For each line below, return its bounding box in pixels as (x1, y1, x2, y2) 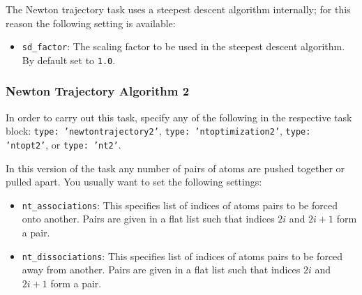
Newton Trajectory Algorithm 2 (6, 82, 190, 100)
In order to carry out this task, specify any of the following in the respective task (6, 109, 352, 124)
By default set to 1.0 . (22, 52, 116, 67)
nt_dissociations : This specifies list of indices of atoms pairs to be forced (22, 248, 343, 263)
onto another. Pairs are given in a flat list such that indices (22, 211, 275, 226)
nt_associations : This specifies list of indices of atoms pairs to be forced (22, 197, 338, 212)
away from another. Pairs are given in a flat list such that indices (22, 262, 301, 277)
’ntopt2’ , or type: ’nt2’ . (6, 137, 121, 151)
